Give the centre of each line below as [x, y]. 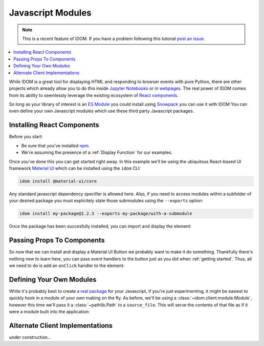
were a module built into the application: [49, 312]
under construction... [30, 337]
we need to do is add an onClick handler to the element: [67, 265]
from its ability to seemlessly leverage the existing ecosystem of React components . [94, 95]
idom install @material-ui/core [58, 181]
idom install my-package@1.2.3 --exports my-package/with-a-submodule [106, 214]
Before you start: [26, 137]
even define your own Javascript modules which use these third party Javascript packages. [101, 111]
